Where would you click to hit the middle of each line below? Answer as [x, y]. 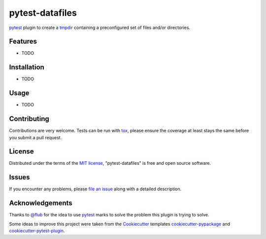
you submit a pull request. [35, 137]
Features [23, 42]
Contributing [29, 119]
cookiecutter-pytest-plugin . [37, 231]
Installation [27, 67]
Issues [19, 177]
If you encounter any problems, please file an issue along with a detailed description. [95, 189]
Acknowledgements [41, 203]
